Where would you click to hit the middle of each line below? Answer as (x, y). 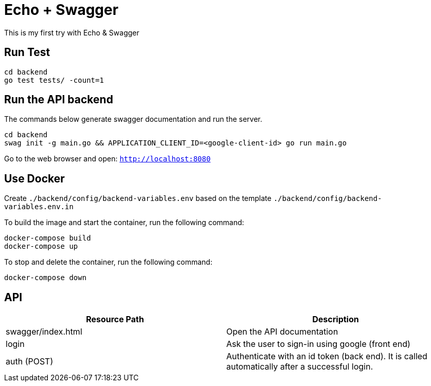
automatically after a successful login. (300, 367)
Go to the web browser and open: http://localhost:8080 (107, 159)
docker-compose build (48, 238)
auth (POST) (30, 362)
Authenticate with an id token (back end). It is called (327, 356)
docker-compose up (41, 246)
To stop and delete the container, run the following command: (108, 262)
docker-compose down (46, 278)
